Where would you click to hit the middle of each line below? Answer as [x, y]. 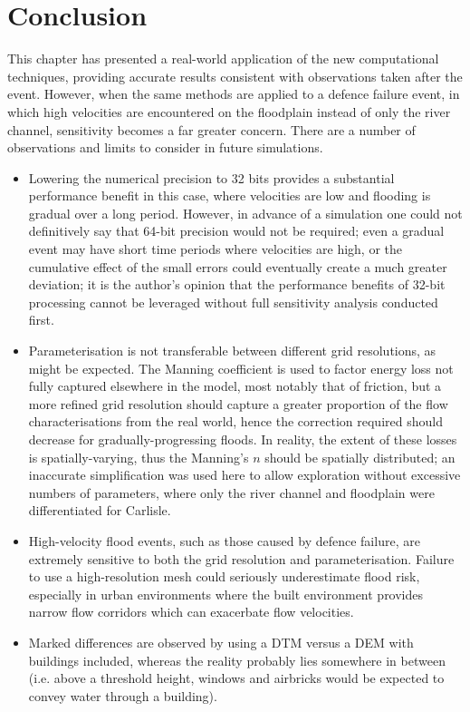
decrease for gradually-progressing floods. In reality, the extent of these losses [243, 439]
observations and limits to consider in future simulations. [165, 147]
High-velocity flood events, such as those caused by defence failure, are [224, 540]
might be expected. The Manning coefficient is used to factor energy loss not [241, 368]
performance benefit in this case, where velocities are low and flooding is [230, 195]
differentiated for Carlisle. [100, 510]
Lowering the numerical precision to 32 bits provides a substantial [211, 177]
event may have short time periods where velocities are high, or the [216, 249]
